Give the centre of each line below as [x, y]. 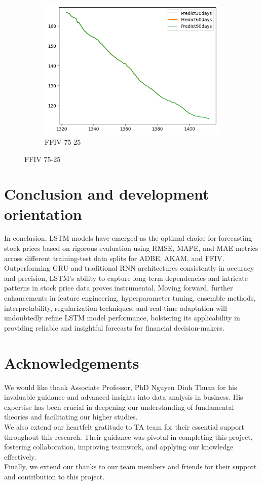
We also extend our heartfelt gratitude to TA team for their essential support [124, 426]
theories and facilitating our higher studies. [71, 417]
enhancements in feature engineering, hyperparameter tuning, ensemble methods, [130, 298]
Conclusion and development [107, 194]
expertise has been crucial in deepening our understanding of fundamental [119, 407]
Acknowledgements [72, 362]
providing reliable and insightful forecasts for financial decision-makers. [114, 327]
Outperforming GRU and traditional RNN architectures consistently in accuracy [129, 268]
